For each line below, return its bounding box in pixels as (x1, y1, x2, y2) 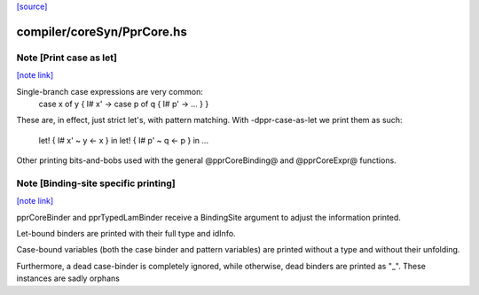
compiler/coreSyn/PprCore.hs (16, 24, 188, 39)
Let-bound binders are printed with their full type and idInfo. (16, 229, 236, 239)
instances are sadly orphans (16, 273, 120, 283)
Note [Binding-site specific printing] (16, 177, 177, 190)
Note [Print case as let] (16, 51, 117, 64)
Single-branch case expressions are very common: (16, 86, 203, 97)
